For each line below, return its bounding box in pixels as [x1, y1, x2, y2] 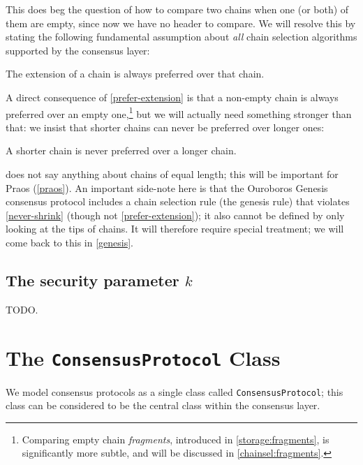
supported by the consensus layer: [6, 43, 150, 57]
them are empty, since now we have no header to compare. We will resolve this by [6, 15, 356, 30]
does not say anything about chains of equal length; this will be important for [6, 167, 339, 181]
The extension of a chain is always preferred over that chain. [6, 66, 265, 81]
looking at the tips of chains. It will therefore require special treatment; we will [6, 221, 344, 236]
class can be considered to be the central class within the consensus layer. [6, 398, 320, 413]
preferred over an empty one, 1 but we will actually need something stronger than [6, 104, 352, 121]
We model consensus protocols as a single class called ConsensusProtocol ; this [6, 384, 343, 399]
